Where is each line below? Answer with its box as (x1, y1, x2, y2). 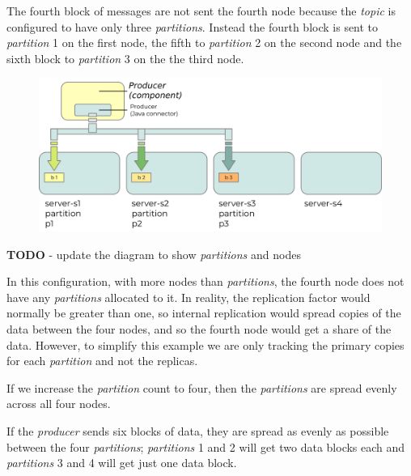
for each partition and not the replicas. (6, 352, 198, 369)
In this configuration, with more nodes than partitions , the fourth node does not (6, 273, 405, 290)
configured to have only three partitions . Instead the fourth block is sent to (6, 18, 379, 35)
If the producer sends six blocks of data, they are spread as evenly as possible (6, 422, 389, 439)
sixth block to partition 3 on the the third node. (6, 49, 244, 66)
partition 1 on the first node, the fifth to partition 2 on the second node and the (6, 34, 402, 51)
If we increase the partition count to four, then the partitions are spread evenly (6, 379, 397, 396)
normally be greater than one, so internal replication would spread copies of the (6, 304, 401, 321)
